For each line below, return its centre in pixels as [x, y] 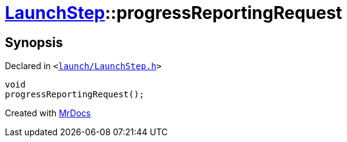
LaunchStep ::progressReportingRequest [174, 13]
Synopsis [34, 42]
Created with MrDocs [48, 113]
